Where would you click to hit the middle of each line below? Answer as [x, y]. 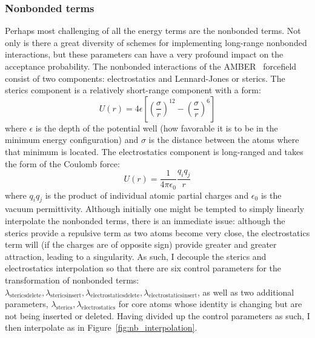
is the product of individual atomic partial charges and [147, 195]
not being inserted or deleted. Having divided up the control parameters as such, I [157, 315]
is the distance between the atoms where [224, 140]
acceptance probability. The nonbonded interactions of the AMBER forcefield [151, 66]
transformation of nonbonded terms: [72, 280]
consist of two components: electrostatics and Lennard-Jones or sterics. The [145, 78]
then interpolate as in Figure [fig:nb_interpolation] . [101, 327]
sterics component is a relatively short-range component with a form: [133, 90]
